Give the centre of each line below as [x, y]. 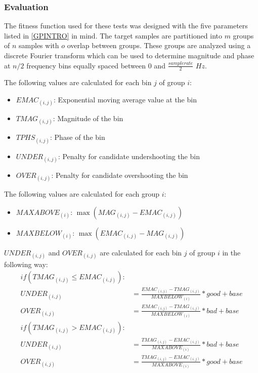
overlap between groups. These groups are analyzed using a [159, 45]
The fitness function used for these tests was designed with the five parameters [126, 26]
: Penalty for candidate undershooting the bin [129, 156]
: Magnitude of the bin [88, 118]
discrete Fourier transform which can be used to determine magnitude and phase [129, 55]
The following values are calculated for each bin [78, 82]
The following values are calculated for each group [82, 193]
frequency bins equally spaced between [86, 65]
